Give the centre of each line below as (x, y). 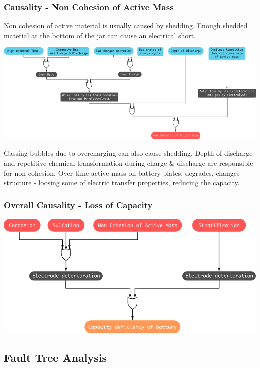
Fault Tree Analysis (56, 358)
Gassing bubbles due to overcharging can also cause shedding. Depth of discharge (128, 153)
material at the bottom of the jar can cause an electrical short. (100, 35)
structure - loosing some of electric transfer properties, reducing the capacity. (122, 182)
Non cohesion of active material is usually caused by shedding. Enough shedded (126, 25)
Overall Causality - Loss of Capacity (78, 205)
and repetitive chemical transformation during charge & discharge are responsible (129, 162)
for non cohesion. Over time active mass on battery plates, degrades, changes (122, 172)
